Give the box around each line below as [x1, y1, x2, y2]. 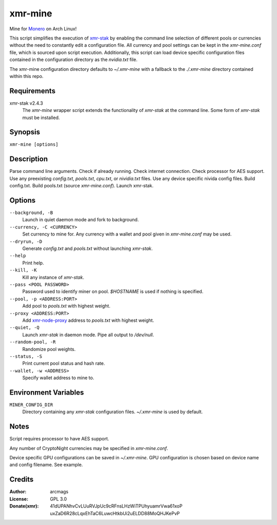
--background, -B [9, 210, 53, 216]
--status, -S [9, 353, 43, 359]
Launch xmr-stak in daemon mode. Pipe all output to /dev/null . [22, 332, 154, 338]
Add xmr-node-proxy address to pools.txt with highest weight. [22, 317, 154, 323]
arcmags [50, 489, 69, 495]
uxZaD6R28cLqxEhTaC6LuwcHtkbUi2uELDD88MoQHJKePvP [50, 510, 180, 516]
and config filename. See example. [9, 462, 83, 468]
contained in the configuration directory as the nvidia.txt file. [9, 56, 138, 63]
